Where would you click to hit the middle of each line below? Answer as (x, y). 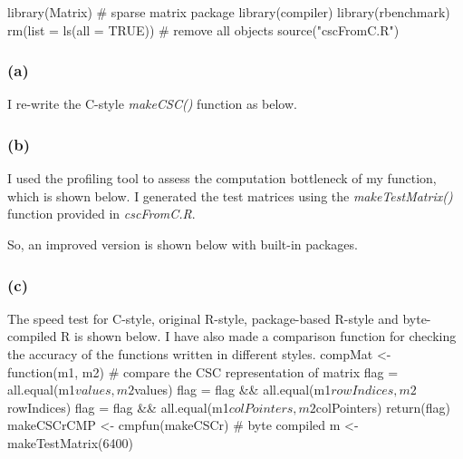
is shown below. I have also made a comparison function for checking (265, 336)
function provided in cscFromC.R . (101, 214)
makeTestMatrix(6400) (70, 442)
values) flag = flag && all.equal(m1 (233, 390)
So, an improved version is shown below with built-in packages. (183, 244)
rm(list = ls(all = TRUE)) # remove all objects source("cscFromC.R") (203, 29)
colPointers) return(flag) (383, 407)
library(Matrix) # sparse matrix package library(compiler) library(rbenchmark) (229, 12)
